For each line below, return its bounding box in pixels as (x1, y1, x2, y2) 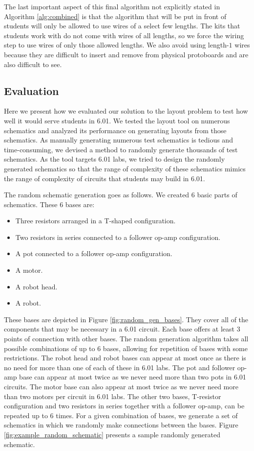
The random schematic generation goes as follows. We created (4, 190, 190, 200)
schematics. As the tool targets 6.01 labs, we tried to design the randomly (4, 154, 225, 164)
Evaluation (4, 83, 59, 98)
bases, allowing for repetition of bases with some (103, 343, 248, 353)
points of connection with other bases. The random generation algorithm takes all (4, 333, 249, 344)
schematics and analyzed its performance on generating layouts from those (4, 125, 227, 135)
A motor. (15, 265, 43, 275)
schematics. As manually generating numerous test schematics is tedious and (4, 135, 233, 145)
